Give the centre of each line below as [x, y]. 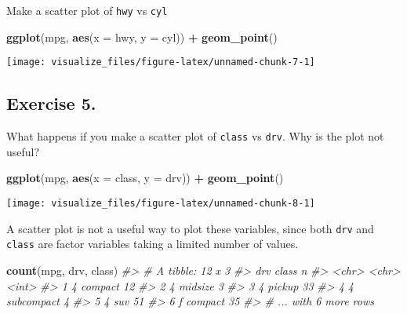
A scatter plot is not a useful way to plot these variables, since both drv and [190, 228]
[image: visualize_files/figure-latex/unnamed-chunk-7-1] [161, 62]
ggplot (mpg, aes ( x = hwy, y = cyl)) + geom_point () [142, 37]
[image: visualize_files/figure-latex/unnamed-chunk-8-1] [161, 203]
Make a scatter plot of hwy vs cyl [87, 10]
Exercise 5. [51, 103]
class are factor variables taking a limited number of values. [153, 244]
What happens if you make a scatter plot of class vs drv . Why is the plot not [195, 136]
